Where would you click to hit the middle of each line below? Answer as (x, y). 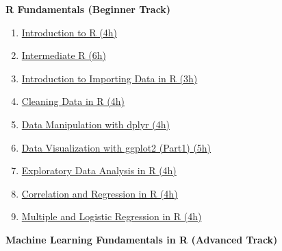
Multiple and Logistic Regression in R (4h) (112, 216)
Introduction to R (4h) (69, 32)
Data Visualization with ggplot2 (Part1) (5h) (116, 147)
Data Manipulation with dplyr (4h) (95, 124)
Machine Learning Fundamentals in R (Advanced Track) (142, 239)
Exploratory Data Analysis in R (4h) (99, 170)
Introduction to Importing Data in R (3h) (110, 78)
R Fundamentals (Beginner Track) (88, 9)
